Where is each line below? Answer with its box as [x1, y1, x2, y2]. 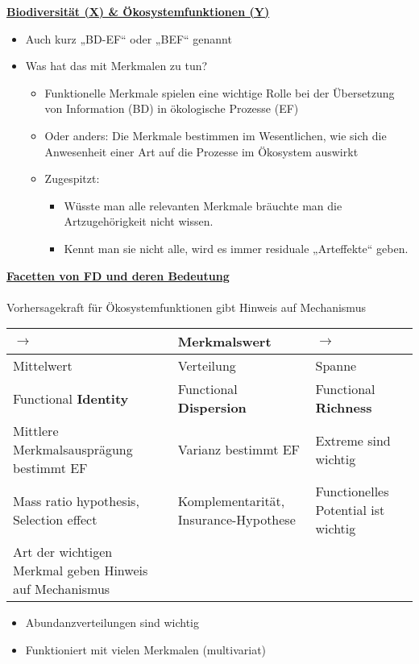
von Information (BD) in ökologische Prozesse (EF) [44, 100, 299, 117]
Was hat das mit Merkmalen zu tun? [25, 57, 208, 74]
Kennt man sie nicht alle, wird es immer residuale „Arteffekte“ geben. [64, 239, 409, 256]
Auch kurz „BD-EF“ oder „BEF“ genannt [25, 30, 232, 47]
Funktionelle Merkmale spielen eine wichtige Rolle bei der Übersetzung [44, 84, 395, 101]
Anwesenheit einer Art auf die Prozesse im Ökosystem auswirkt [44, 143, 359, 160]
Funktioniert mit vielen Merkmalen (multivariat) [25, 641, 267, 658]
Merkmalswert [177, 332, 272, 351]
